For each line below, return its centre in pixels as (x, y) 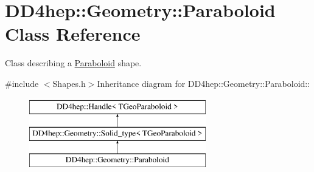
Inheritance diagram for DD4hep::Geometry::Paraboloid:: (204, 83)
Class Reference (73, 34)
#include (22, 83)
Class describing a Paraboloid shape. (73, 63)
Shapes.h (69, 83)
